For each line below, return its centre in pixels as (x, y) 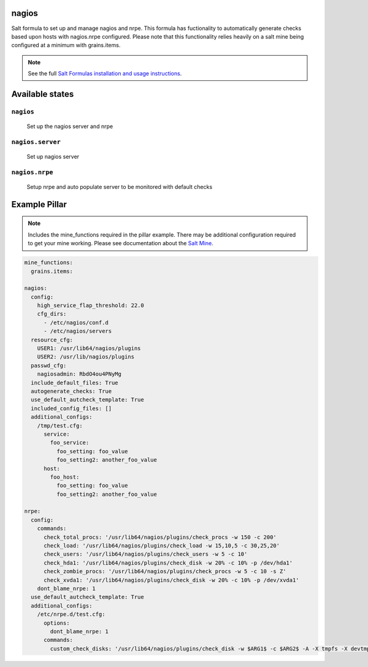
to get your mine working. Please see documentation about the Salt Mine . (121, 243)
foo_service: (70, 443)
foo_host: (65, 477)
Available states (43, 94)
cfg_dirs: (52, 314)
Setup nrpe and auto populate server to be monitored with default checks (120, 186)
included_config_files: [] (71, 408)
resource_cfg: (52, 340)
